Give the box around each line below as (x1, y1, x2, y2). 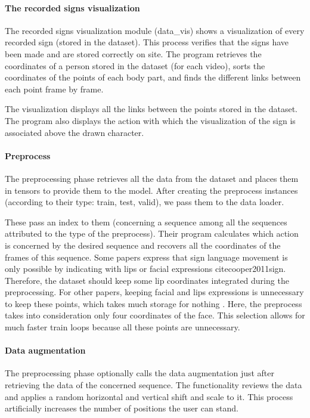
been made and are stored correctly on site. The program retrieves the (5, 47, 262, 60)
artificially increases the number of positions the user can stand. (5, 402, 238, 414)
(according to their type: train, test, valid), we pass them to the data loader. (5, 196, 284, 208)
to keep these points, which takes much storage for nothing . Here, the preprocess (5, 297, 302, 309)
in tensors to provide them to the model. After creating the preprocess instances (5, 184, 298, 196)
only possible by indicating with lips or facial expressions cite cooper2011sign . (5, 262, 286, 275)
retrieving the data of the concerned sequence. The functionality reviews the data (5, 379, 302, 391)
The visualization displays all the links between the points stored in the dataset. (5, 103, 297, 115)
